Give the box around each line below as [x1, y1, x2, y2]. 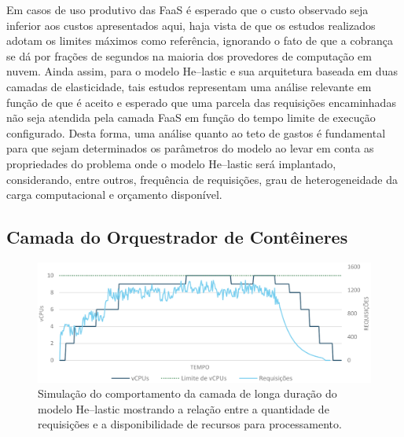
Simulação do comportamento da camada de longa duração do [38, 385, 337, 402]
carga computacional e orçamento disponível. [6, 186, 222, 203]
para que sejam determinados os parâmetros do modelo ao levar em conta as [6, 140, 374, 156]
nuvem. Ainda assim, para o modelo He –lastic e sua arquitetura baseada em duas [6, 63, 398, 79]
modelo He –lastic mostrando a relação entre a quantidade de [38, 400, 329, 417]
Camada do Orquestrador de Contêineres [6, 225, 348, 249]
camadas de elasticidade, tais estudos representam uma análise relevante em [6, 78, 372, 94]
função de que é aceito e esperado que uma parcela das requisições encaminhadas [6, 94, 396, 110]
